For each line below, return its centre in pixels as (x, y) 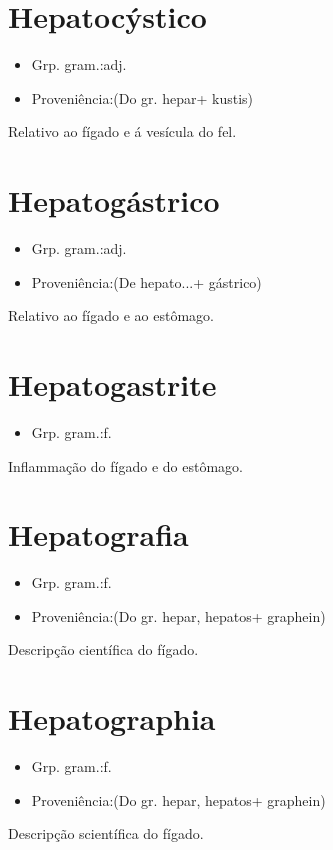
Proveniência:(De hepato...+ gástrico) (146, 281)
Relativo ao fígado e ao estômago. (111, 315)
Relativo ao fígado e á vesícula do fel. (122, 131)
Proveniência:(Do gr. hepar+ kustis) (142, 97)
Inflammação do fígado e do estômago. (125, 465)
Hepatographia (112, 718)
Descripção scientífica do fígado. (106, 833)
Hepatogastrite (112, 384)
